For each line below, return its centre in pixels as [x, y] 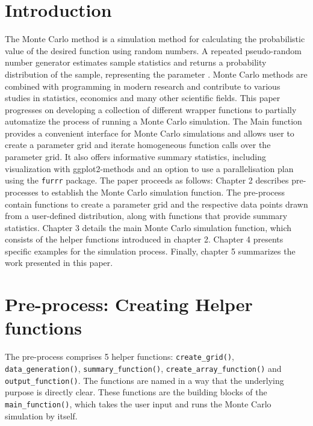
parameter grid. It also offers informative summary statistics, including [135, 157]
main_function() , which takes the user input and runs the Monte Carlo [138, 403]
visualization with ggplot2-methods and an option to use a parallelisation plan [149, 168]
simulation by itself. [41, 415]
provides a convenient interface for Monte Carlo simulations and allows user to [150, 133]
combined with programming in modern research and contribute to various [143, 86]
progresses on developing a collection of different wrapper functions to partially [151, 109]
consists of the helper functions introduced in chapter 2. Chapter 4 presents [144, 239]
